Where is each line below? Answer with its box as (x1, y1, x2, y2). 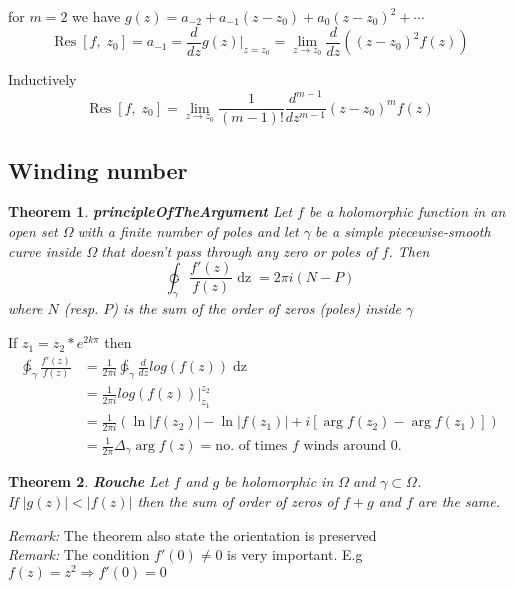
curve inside (8, 240, 82, 261)
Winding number (8, 154, 188, 185)
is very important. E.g (227, 544, 363, 565)
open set (8, 221, 58, 242)
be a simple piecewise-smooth (314, 221, 491, 242)
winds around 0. (303, 439, 402, 453)
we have (72, 6, 121, 26)
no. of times (215, 439, 288, 453)
